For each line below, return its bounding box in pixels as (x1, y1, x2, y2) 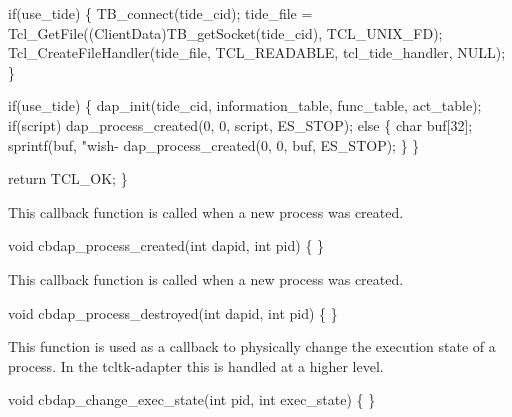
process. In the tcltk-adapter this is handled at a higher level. (8, 355, 384, 376)
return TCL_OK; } (8, 168, 128, 189)
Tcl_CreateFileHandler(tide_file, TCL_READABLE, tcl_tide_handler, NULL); (8, 42, 506, 63)
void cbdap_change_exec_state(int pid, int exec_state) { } (8, 389, 376, 410)
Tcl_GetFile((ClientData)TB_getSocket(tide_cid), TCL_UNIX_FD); (8, 22, 443, 43)
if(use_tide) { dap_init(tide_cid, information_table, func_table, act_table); (8, 95, 482, 116)
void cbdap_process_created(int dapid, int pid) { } (8, 235, 325, 256)
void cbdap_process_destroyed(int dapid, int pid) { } (8, 302, 338, 323)
